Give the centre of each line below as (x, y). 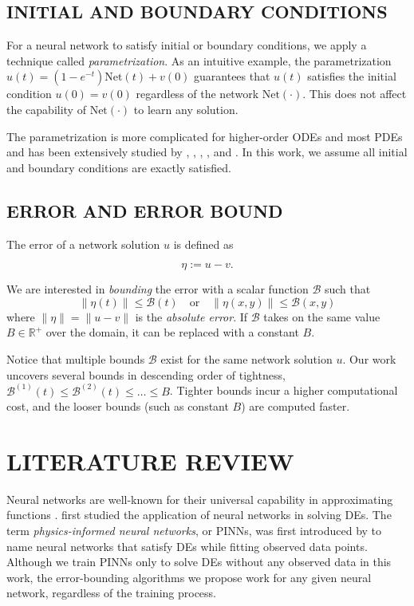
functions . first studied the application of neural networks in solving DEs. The (199, 515)
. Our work (369, 358)
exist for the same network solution (246, 358)
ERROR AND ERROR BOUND (145, 210)
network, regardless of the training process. (112, 593)
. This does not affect (355, 94)
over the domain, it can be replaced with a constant (172, 332)
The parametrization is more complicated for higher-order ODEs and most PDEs (205, 136)
